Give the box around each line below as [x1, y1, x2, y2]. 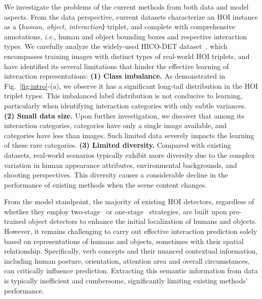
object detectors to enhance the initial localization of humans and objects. [28, 216, 257, 226]
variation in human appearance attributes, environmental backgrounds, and [4, 159, 237, 170]
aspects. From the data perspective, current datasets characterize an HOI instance [4, 11, 258, 22]
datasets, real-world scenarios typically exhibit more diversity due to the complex [4, 149, 255, 160]
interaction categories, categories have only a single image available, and [4, 120, 227, 131]
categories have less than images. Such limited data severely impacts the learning [4, 130, 254, 140]
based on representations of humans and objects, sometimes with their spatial [4, 235, 244, 246]
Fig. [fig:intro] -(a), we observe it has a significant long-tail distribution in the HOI [4, 80, 258, 91]
